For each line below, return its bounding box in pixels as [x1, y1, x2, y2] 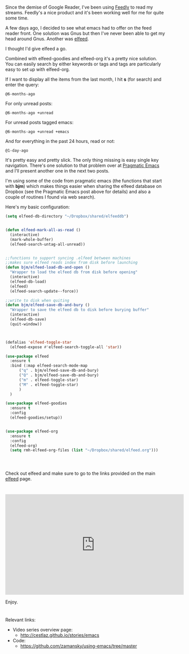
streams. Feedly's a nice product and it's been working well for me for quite [5, 10, 164, 16]
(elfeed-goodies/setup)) [10, 415, 63, 420]
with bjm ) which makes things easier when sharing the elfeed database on [5, 183, 162, 189]
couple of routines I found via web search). [5, 194, 96, 200]
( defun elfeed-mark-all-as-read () [5, 228, 81, 233]
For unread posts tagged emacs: [5, 119, 74, 126]
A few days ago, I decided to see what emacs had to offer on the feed [5, 25, 152, 31]
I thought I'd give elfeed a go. [5, 45, 67, 52]
